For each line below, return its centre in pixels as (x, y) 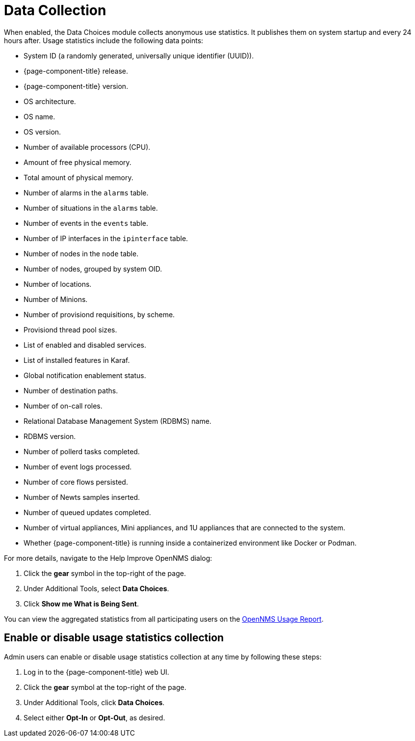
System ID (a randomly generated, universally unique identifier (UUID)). (139, 55)
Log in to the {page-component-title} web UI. (96, 672)
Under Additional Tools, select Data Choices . (96, 588)
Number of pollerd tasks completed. (82, 451)
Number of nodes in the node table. (81, 253)
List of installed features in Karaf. (77, 360)
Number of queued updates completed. (87, 512)
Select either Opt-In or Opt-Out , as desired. (94, 717)
